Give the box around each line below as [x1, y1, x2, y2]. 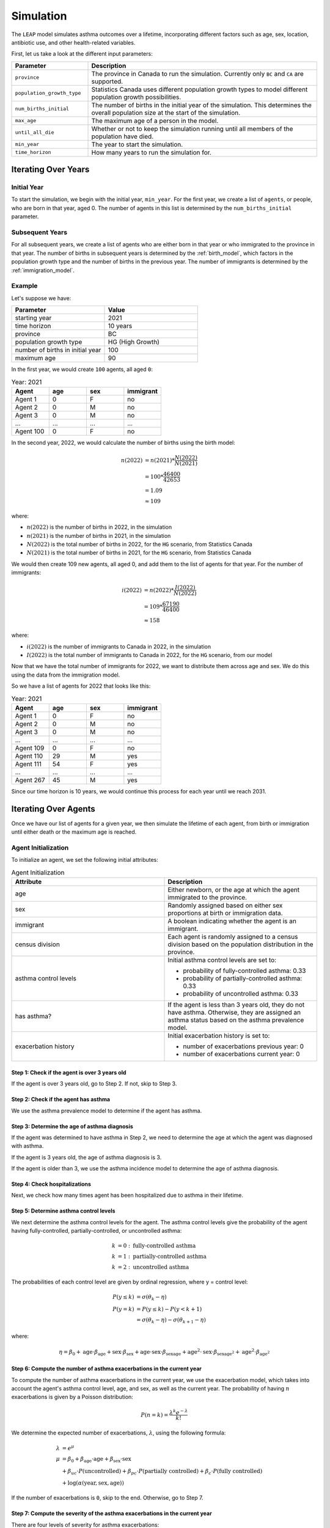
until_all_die [15, 129, 54, 136]
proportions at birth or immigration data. [167, 909, 284, 917]
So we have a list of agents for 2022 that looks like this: [11, 682, 151, 690]
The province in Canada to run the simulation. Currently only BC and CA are [91, 69, 304, 78]
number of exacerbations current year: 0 [183, 1050, 300, 1059]
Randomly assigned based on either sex [167, 902, 283, 910]
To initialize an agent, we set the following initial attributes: [11, 856, 159, 864]
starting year [15, 314, 52, 322]
